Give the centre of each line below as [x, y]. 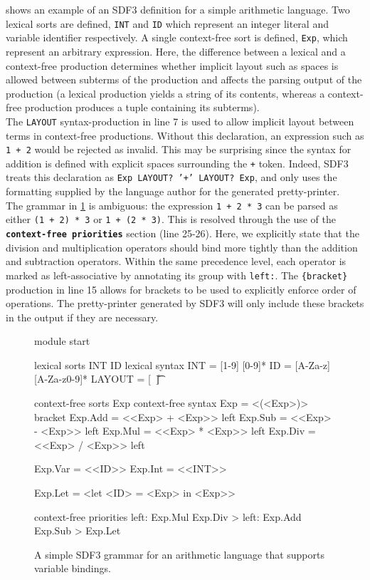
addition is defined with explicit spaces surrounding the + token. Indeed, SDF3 [177, 163]
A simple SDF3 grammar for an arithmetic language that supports [180, 554]
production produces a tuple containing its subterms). [142, 107]
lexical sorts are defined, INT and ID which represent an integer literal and [167, 23]
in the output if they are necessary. [82, 317]
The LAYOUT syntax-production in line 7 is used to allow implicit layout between [180, 121]
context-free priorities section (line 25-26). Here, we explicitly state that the [183, 233]
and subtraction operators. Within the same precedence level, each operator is [176, 261]
